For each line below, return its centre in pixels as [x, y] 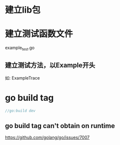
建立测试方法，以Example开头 [50, 65]
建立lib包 [23, 10]
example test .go [20, 48]
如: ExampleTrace [22, 78]
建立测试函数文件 [39, 34]
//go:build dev [20, 111]
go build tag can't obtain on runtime [60, 126]
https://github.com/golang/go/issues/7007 [47, 137]
